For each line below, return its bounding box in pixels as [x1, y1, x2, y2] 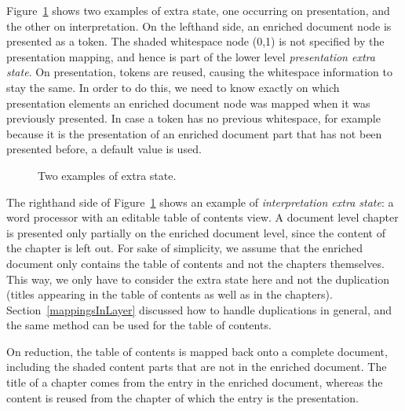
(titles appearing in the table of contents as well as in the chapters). [6, 286, 333, 303]
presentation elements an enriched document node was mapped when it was [6, 94, 370, 111]
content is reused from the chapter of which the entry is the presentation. [6, 389, 359, 405]
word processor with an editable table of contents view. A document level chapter [6, 209, 399, 226]
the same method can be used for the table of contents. [6, 317, 272, 333]
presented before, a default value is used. [6, 141, 202, 157]
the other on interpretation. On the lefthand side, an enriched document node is [6, 17, 392, 34]
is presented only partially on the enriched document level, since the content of [6, 224, 385, 240]
